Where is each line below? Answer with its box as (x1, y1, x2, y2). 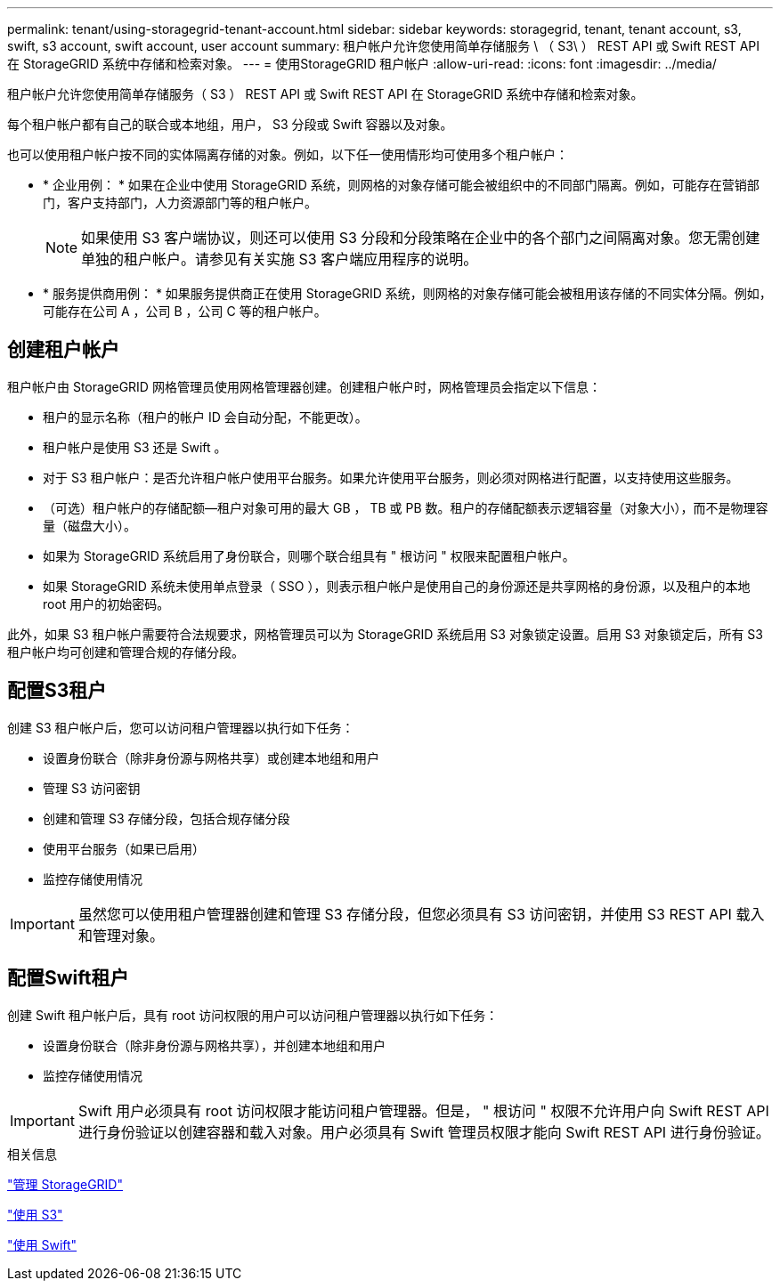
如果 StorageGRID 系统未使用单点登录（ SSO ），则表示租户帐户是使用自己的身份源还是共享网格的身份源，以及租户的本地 (43, 578, 751, 594)
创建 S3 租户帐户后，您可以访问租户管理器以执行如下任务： (7, 719, 354, 735)
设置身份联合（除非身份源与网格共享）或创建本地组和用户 (43, 749, 379, 766)
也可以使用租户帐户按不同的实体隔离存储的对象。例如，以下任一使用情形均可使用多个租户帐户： (7, 147, 568, 162)
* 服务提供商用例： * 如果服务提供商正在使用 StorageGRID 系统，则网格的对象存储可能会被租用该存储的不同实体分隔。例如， (43, 286, 772, 301)
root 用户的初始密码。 (43, 595, 170, 612)
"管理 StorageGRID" (7, 1176, 123, 1192)
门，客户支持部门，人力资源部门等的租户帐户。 (43, 195, 317, 210)
